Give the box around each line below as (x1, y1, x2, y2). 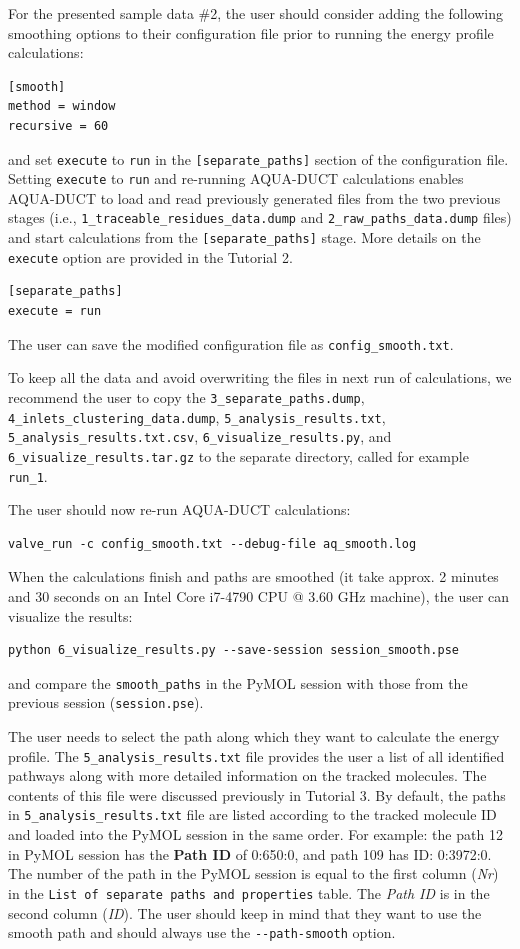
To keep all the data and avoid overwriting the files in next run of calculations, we (8, 367, 512, 388)
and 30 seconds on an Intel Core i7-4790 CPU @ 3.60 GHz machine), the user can (8, 585, 510, 606)
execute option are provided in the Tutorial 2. (8, 246, 293, 267)
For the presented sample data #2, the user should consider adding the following (8, 3, 504, 23)
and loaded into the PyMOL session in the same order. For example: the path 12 (8, 824, 503, 845)
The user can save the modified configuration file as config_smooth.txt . (8, 333, 454, 354)
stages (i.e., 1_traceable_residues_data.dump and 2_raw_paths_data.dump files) (8, 207, 512, 228)
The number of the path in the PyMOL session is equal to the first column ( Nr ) (8, 863, 499, 884)
